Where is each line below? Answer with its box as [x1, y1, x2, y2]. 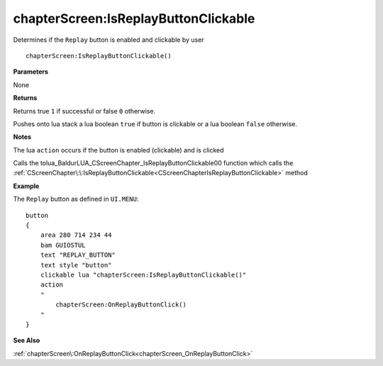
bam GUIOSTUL [40, 241, 86, 249]
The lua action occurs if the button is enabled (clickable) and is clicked [13, 145, 224, 154]
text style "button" [40, 261, 112, 269]
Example [13, 182, 40, 190]
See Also [13, 336, 40, 345]
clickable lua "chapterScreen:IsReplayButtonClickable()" [40, 270, 247, 279]
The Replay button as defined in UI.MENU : [13, 195, 139, 204]
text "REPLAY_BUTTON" [40, 251, 116, 259]
